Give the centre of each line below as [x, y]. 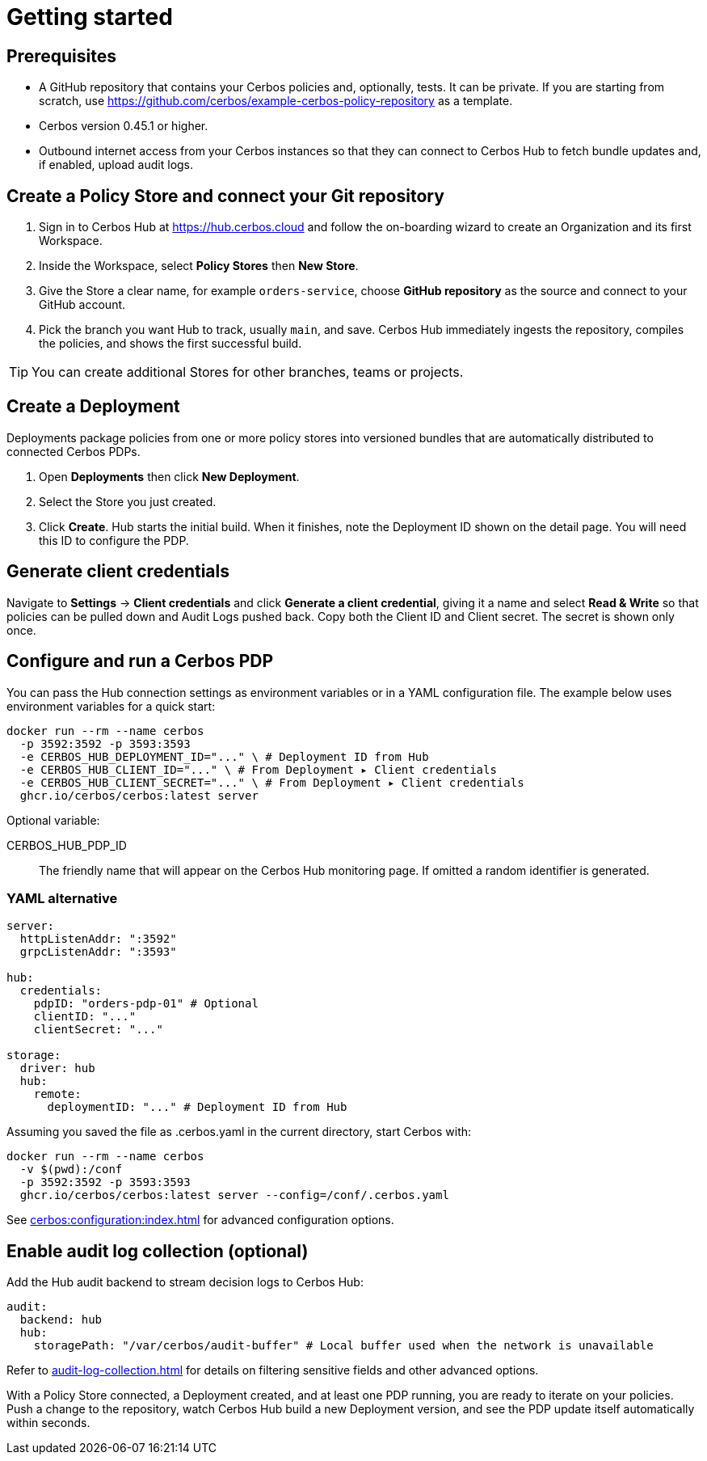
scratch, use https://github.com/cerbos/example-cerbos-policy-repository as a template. [276, 101]
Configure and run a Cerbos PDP [140, 661]
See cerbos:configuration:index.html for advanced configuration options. [200, 1220]
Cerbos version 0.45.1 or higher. [124, 126]
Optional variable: [53, 820]
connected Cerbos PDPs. [74, 451]
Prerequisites [61, 56]
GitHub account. [82, 305]
